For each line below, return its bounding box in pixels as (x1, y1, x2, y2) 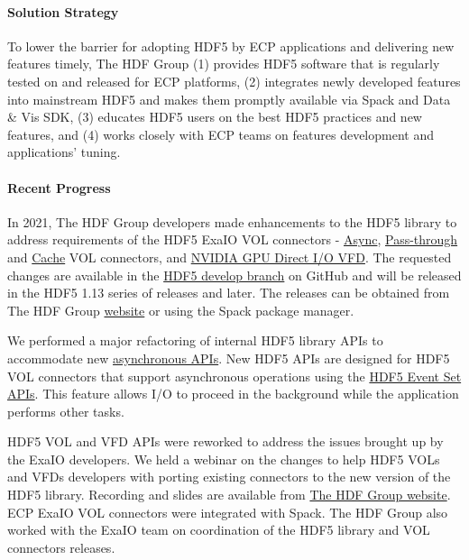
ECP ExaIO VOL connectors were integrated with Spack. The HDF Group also (7, 502, 448, 521)
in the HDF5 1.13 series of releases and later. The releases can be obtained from (7, 283, 450, 302)
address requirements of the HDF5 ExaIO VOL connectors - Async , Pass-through (7, 230, 458, 249)
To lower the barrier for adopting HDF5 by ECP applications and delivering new (7, 36, 455, 55)
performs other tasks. (7, 401, 124, 420)
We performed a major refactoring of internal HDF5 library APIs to (7, 331, 383, 350)
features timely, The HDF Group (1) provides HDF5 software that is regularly (7, 54, 440, 73)
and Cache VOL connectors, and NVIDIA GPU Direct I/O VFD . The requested (7, 247, 452, 266)
